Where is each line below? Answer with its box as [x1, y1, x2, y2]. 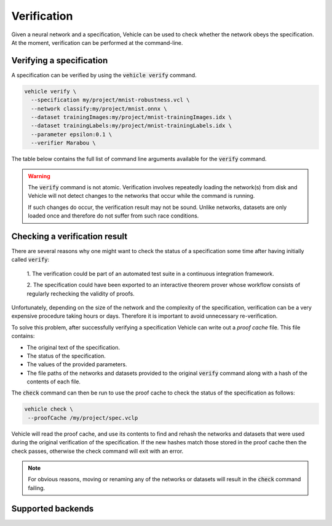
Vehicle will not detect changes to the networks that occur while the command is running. [28, 192, 255, 200]
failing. [28, 484, 45, 492]
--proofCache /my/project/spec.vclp [28, 414, 138, 421]
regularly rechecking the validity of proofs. [26, 289, 135, 297]
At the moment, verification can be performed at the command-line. [11, 39, 183, 46]
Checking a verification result [11, 231, 128, 241]
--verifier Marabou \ [31, 139, 97, 147]
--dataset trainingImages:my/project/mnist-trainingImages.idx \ [31, 114, 232, 120]
